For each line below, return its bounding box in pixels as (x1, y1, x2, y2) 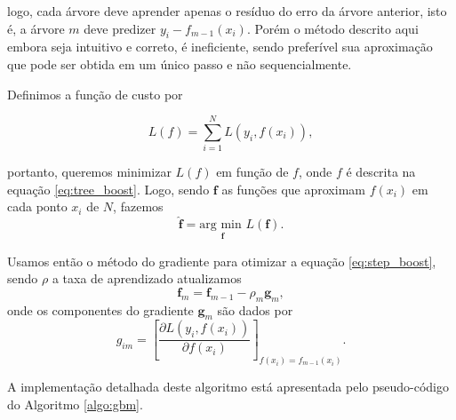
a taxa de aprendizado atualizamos (52, 269, 242, 288)
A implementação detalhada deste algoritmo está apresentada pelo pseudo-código (7, 377, 449, 396)
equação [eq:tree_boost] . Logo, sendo (7, 179, 210, 198)
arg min (199, 218, 242, 232)
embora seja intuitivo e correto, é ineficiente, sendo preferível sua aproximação (7, 37, 433, 56)
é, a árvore (7, 19, 65, 37)
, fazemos (113, 197, 164, 216)
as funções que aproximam (221, 179, 365, 198)
